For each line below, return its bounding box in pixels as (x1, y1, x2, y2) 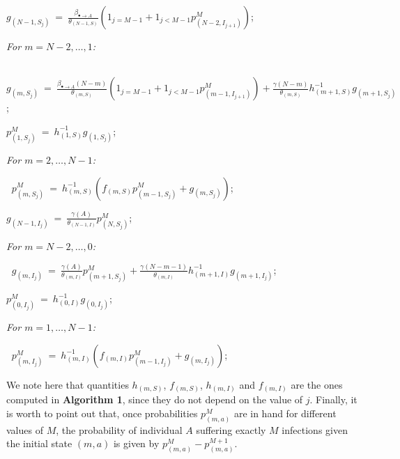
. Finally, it (309, 392, 357, 407)
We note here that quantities (6, 377, 129, 391)
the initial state (6, 436, 72, 451)
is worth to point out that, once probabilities (6, 405, 198, 420)
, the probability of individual (56, 422, 183, 437)
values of (6, 422, 43, 437)
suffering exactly (196, 422, 266, 437)
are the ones (291, 377, 343, 391)
